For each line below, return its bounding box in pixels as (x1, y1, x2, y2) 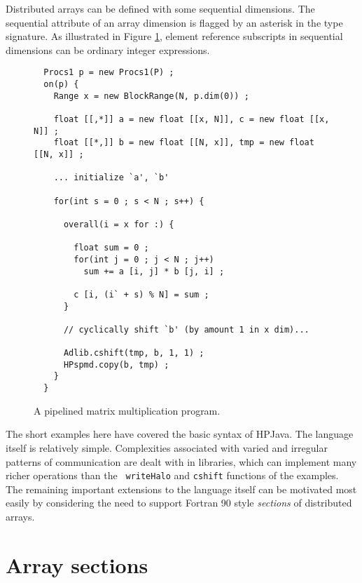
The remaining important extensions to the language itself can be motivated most (6, 481, 357, 496)
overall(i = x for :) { (63, 219, 174, 229)
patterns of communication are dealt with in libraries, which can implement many (6, 454, 357, 469)
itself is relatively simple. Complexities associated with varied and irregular (6, 440, 328, 455)
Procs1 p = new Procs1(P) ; (43, 67, 174, 78)
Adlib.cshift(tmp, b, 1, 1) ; (63, 348, 204, 358)
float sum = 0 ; (74, 243, 149, 253)
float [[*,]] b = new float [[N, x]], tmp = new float (53, 138, 314, 148)
